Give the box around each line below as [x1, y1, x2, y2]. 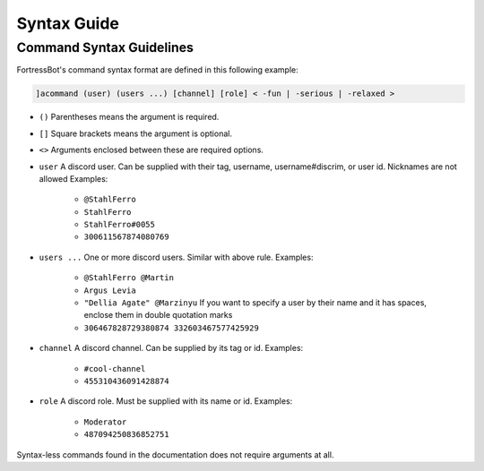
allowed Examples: [39, 173, 108, 184]
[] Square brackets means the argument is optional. [39, 128, 233, 139]
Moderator [83, 416, 127, 427]
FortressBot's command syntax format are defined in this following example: [16, 64, 299, 75]
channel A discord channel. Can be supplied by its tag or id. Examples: [39, 343, 304, 354]
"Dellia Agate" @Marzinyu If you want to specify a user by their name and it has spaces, [83, 297, 428, 308]
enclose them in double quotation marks [83, 310, 233, 321]
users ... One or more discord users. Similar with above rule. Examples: [39, 252, 314, 262]
